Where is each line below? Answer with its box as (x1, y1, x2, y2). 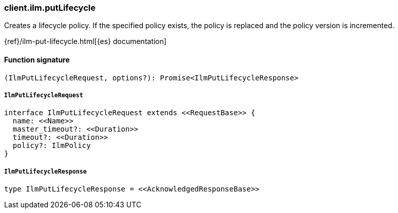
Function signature (4, 55, 70, 64)
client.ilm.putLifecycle (4, 3, 96, 13)
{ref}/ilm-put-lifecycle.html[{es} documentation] (4, 37, 167, 46)
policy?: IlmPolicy (12, 141, 91, 150)
